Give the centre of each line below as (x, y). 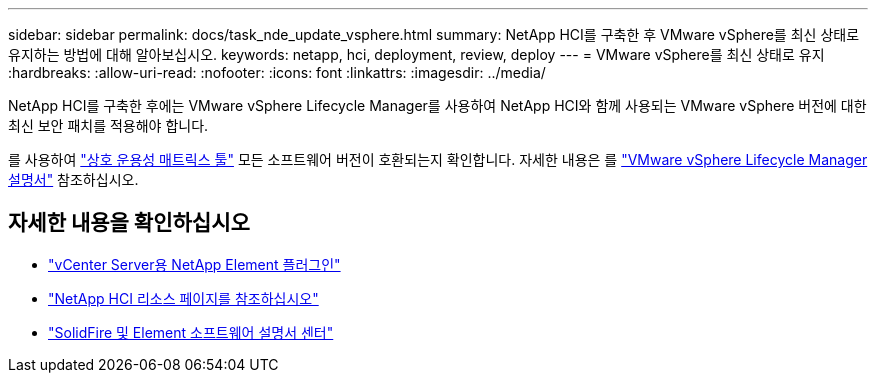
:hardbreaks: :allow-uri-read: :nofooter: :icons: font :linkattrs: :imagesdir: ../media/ (277, 72)
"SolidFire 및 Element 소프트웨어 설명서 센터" (191, 332)
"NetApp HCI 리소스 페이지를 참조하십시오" (183, 298)
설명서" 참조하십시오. (73, 179)
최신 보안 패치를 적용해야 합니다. (108, 125)
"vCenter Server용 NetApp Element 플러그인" (194, 264)
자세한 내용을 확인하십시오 (129, 223)
